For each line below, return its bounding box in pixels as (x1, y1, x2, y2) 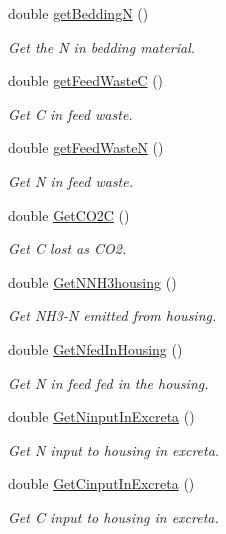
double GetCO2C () (8, 204, 130, 225)
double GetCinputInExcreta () (8, 473, 195, 494)
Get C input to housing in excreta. (8, 506, 219, 527)
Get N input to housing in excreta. (8, 439, 220, 460)
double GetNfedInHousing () (8, 338, 183, 359)
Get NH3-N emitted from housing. (8, 305, 217, 326)
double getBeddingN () (8, 3, 149, 23)
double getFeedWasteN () (8, 137, 164, 158)
